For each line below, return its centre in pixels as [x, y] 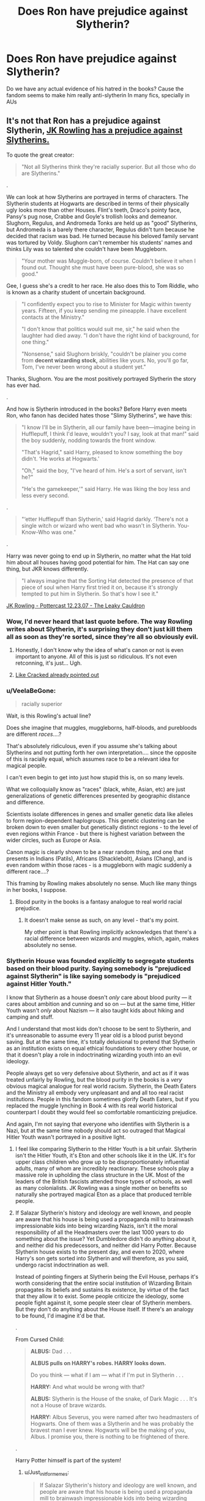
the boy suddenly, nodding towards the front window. [88, 440]
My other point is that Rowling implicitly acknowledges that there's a [110, 932]
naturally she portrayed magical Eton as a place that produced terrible [103, 1194]
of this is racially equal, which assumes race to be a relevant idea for [93, 759]
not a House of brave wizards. [69, 1405]
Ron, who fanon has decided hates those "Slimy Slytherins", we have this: [99, 415]
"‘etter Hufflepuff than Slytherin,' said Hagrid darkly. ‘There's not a [105, 519]
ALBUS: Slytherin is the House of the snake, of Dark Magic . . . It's [114, 1398]
